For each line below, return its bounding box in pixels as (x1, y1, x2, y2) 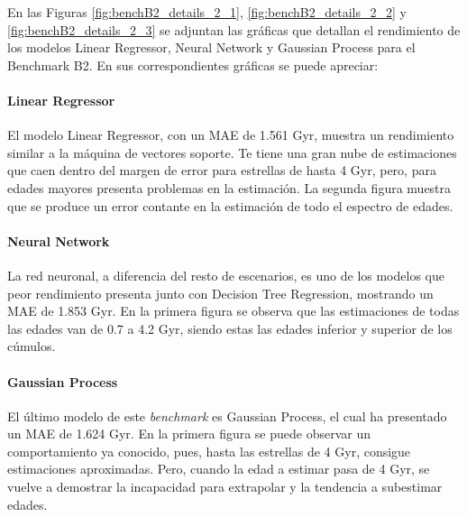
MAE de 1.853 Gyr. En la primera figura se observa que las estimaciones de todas (7, 301, 460, 320)
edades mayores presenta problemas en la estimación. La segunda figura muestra (7, 178, 452, 197)
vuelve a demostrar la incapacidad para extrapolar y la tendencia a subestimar (7, 477, 443, 496)
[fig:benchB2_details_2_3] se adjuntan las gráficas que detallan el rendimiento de (7, 20, 461, 39)
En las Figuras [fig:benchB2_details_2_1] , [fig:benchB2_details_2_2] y (7, 3, 407, 21)
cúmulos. (7, 337, 56, 355)
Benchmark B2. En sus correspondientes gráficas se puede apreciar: (7, 55, 379, 74)
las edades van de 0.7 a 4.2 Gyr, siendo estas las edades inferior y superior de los (7, 319, 453, 337)
